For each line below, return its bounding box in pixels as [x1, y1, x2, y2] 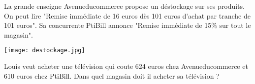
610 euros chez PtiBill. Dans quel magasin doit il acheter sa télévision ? [4, 70, 220, 81]
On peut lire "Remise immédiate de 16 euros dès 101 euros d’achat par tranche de [4, 10, 251, 21]
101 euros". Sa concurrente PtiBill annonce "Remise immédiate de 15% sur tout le [4, 20, 251, 30]
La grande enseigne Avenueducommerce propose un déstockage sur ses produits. [4, 1, 245, 11]
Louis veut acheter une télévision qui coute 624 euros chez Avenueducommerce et [4, 61, 248, 71]
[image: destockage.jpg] [4, 47, 85, 54]
